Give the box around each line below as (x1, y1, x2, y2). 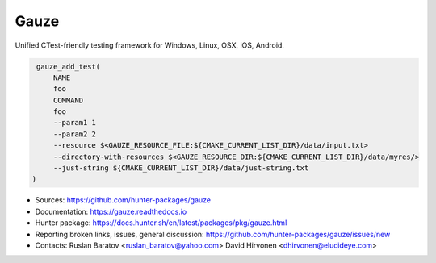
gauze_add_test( (36, 61, 101, 71)
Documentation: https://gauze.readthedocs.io (35, 207, 187, 216)
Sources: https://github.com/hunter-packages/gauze (35, 195, 212, 205)
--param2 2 (52, 129, 97, 139)
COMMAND (52, 95, 84, 105)
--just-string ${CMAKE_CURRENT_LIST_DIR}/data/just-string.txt (52, 164, 309, 173)
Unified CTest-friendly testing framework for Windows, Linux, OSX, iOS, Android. (15, 40, 284, 50)
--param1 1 (52, 118, 97, 127)
